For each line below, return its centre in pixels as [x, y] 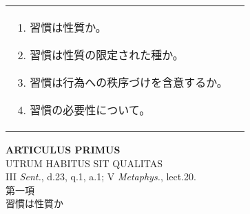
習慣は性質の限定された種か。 [107, 55]
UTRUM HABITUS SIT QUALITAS [84, 163]
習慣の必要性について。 [90, 110]
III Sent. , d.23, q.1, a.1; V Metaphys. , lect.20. [101, 176]
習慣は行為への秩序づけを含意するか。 [129, 82]
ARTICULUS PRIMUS [63, 149]
